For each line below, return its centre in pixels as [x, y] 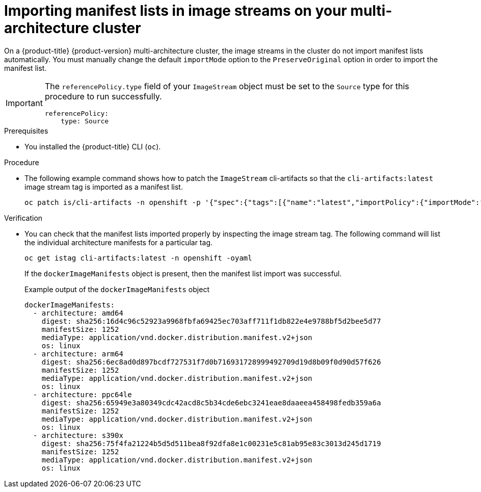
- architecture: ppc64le [82, 394]
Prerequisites [26, 131]
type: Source [85, 121]
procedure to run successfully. [103, 96]
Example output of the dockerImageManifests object [117, 289]
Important [24, 103]
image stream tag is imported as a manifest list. [104, 187]
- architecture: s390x [78, 435]
